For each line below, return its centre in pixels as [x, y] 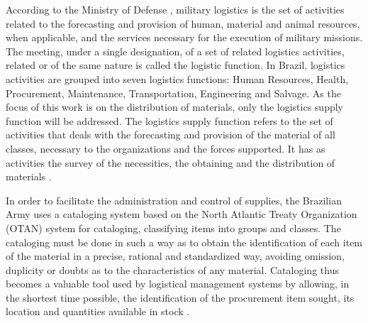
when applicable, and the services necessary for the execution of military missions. [184, 37]
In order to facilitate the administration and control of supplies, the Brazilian [174, 200]
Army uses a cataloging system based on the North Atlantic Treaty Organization [182, 214]
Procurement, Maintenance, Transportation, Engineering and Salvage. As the [173, 93]
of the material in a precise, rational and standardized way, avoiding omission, [175, 256]
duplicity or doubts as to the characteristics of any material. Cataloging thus [172, 269]
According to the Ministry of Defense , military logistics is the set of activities [175, 9]
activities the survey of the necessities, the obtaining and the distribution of [171, 162]
